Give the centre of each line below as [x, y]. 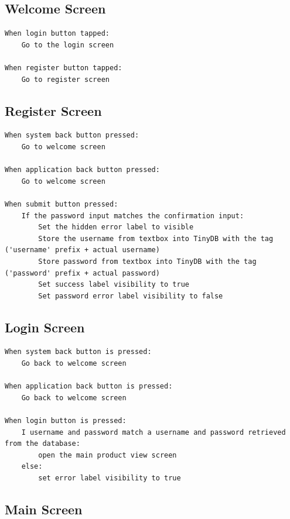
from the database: [42, 444]
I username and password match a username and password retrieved [153, 432]
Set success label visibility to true [114, 285]
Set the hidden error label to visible [116, 227]
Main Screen [44, 509]
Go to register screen [65, 79]
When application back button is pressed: [89, 386]
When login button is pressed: [66, 421]
